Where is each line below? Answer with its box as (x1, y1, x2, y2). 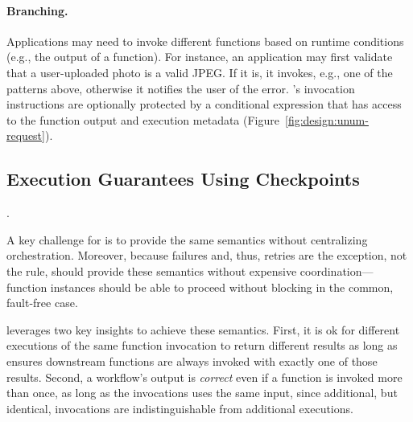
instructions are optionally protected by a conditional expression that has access (6, 96, 402, 113)
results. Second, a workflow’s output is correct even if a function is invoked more (6, 368, 403, 385)
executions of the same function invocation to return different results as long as (6, 337, 398, 354)
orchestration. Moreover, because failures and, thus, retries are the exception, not (6, 247, 407, 264)
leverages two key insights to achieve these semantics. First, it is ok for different (6, 321, 400, 338)
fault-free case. (6, 294, 78, 311)
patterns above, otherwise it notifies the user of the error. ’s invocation (6, 80, 355, 96)
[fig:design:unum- (285, 111, 369, 128)
